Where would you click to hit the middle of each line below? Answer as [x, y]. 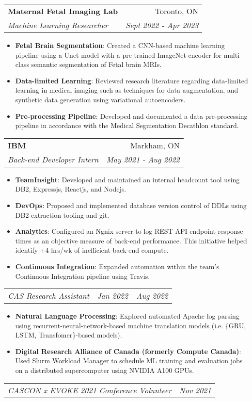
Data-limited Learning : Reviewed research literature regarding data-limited [132, 80]
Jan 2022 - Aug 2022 [133, 296]
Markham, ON [155, 145]
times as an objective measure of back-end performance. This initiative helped [131, 240]
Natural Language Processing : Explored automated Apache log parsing [127, 316]
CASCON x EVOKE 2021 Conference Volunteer [90, 390]
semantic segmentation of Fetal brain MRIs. [96, 64]
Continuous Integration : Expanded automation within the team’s [117, 266]
